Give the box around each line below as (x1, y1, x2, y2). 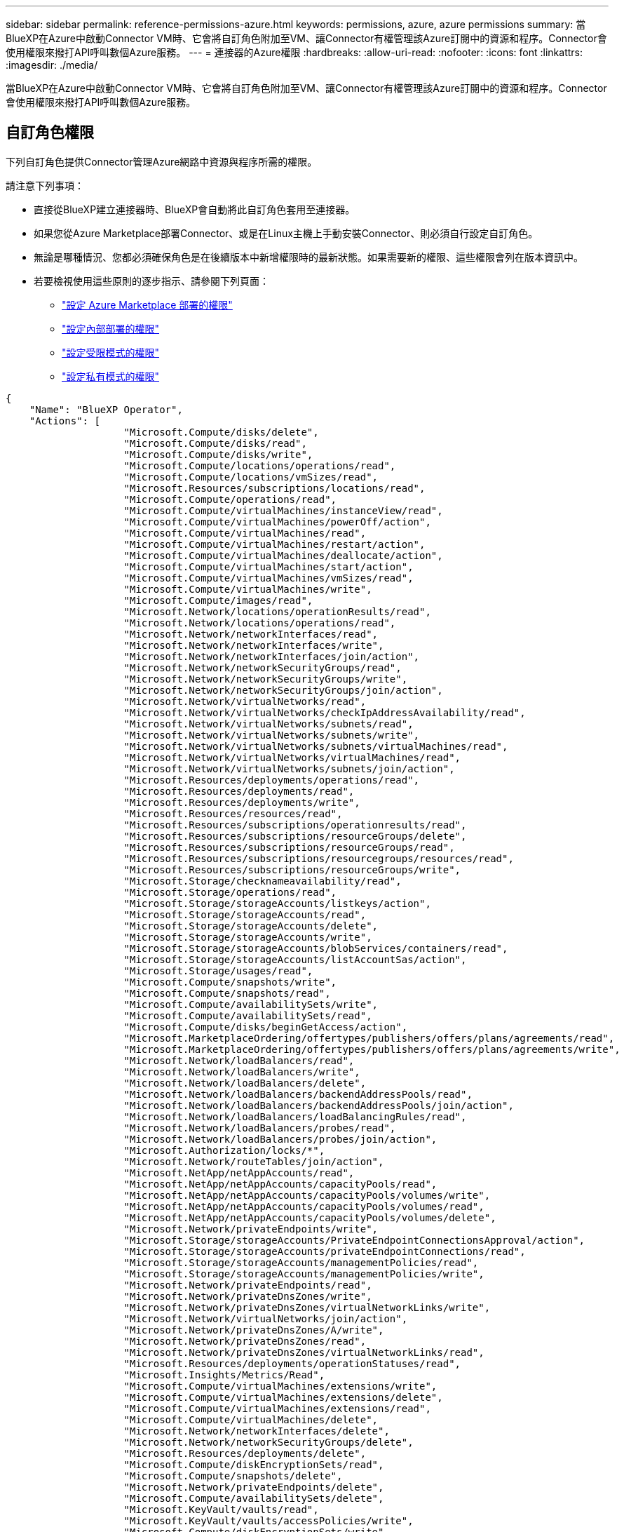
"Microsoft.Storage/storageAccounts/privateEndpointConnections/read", (123, 1245, 526, 1257)
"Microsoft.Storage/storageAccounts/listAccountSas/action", (123, 953, 467, 965)
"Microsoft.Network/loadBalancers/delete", (123, 1077, 367, 1089)
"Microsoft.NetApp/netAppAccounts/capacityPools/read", (123, 1178, 438, 1190)
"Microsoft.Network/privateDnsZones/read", (123, 1335, 367, 1347)
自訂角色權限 (6, 123, 94, 142)
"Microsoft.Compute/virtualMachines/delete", (123, 1413, 379, 1425)
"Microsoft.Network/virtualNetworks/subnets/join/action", (123, 762, 455, 774)
